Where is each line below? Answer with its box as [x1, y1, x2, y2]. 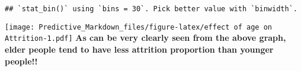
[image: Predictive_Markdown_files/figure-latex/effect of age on [5, 22, 273, 31]
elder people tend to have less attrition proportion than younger [5, 43, 274, 55]
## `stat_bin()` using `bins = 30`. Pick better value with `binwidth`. [5, 5, 297, 13]
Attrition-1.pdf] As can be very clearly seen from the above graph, [5, 31, 286, 44]
